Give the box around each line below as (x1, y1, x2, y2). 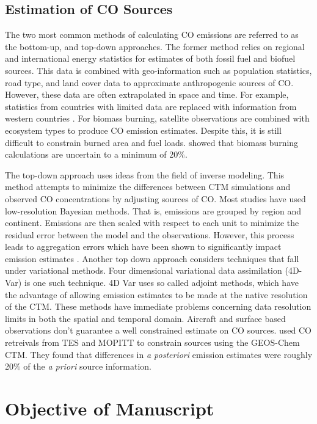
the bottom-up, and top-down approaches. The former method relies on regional (5, 40, 305, 53)
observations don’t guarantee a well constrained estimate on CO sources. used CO (5, 324, 312, 337)
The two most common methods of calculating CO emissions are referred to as (5, 28, 299, 41)
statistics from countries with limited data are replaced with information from (5, 100, 297, 112)
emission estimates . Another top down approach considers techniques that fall (5, 252, 299, 265)
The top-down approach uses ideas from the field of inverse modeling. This (5, 168, 285, 181)
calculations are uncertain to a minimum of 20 (5, 148, 178, 161)
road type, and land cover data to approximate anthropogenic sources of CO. (5, 76, 294, 89)
